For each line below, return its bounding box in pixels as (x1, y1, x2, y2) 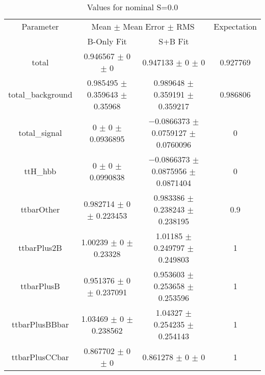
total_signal (18, 127, 62, 138)
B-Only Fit (87, 35, 127, 47)
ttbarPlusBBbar (11, 318, 69, 330)
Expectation (214, 20, 257, 32)
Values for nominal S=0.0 (87, 1, 178, 13)
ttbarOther (20, 203, 60, 215)
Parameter (21, 20, 59, 32)
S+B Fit (158, 35, 189, 47)
